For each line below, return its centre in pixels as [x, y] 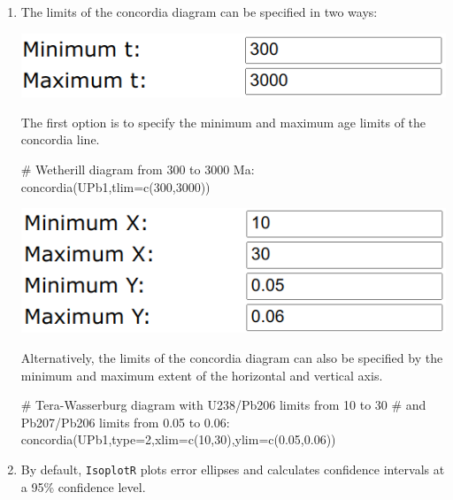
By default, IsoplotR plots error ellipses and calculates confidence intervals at [233, 469]
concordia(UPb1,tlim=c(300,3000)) [115, 186]
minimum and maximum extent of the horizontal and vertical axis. [202, 375]
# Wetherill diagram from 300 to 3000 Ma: [138, 169]
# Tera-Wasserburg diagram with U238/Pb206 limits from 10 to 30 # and [223, 405]
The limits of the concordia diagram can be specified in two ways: [199, 12]
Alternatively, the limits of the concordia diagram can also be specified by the [232, 357]
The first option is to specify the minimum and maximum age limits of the [223, 122]
